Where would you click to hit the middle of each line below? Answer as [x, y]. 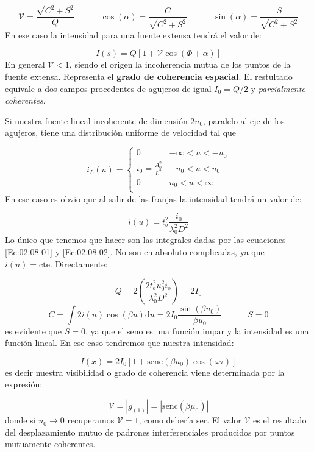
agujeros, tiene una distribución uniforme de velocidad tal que [121, 132]
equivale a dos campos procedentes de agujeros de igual [108, 88]
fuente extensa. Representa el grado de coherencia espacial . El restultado [149, 76]
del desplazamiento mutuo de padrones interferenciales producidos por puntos [150, 432]
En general [25, 64]
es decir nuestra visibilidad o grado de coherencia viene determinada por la [145, 372]
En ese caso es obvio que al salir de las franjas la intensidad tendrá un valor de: [153, 198]
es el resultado [280, 420]
